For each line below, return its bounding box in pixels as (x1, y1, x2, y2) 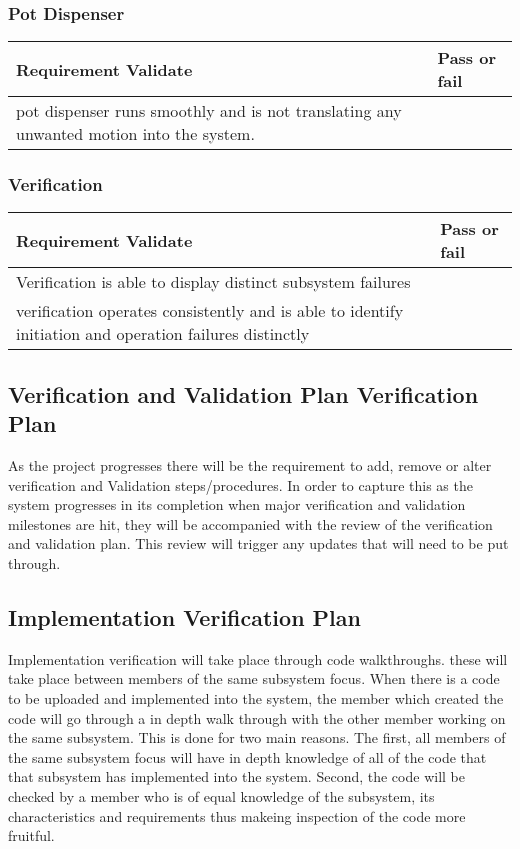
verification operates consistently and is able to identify (16, 299, 404, 323)
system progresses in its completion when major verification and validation (8, 494, 466, 515)
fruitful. (8, 825, 55, 846)
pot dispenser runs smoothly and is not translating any (16, 99, 402, 123)
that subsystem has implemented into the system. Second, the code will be (8, 766, 465, 787)
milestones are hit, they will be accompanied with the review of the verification (8, 513, 493, 534)
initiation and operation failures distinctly (16, 322, 310, 346)
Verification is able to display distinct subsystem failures (16, 270, 411, 294)
